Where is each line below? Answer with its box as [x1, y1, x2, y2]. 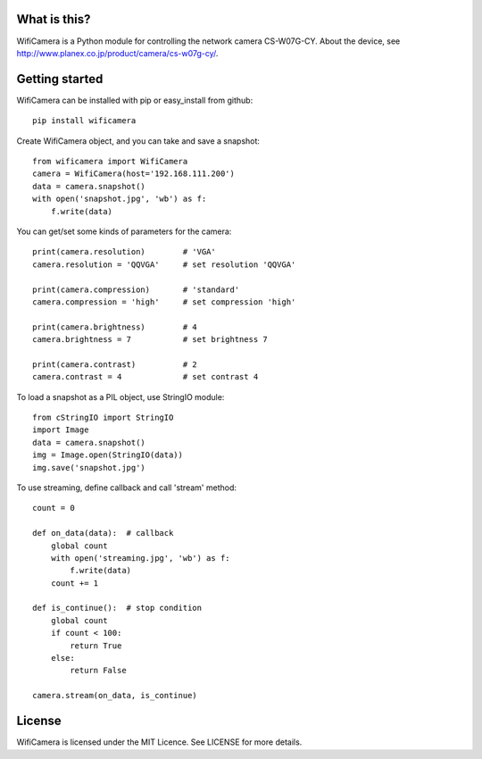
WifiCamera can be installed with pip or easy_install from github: [16, 95, 253, 105]
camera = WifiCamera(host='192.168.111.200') [32, 169, 236, 179]
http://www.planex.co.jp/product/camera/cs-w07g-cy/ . [16, 47, 219, 58]
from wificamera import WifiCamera [32, 156, 188, 166]
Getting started [16, 71, 104, 87]
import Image [32, 425, 89, 435]
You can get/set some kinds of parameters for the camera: [16, 226, 232, 237]
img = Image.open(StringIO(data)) [32, 450, 183, 460]
